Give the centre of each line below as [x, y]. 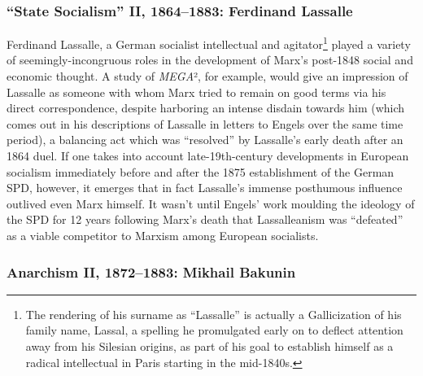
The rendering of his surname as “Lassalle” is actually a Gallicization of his [214, 314]
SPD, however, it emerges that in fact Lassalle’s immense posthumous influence [205, 188]
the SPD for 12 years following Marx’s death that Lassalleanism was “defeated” [205, 219]
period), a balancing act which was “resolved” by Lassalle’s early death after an [205, 140]
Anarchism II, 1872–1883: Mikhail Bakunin [151, 271]
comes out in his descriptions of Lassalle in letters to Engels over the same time [205, 123]
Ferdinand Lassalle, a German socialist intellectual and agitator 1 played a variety [209, 43]
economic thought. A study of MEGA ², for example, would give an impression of [207, 76]
